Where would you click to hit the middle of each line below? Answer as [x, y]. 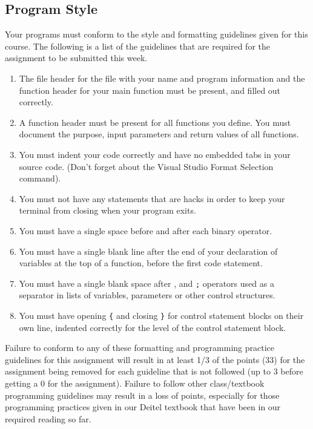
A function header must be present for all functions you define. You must [155, 122]
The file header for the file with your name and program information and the [162, 78]
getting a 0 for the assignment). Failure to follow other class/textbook [135, 383]
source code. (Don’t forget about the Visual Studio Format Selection [146, 166]
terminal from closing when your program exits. [107, 210]
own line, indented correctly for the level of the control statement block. [153, 327]
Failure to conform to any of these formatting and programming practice [140, 348]
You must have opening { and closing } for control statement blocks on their [161, 315]
